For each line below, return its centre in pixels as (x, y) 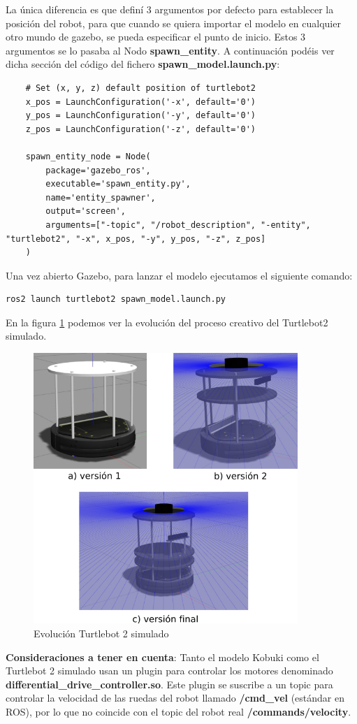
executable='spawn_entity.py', (118, 184)
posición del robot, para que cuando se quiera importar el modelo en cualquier (173, 23)
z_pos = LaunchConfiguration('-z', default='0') (140, 129)
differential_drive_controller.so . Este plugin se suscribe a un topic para (169, 684)
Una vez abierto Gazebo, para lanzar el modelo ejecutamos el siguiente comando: (179, 275)
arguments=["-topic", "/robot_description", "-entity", (178, 225)
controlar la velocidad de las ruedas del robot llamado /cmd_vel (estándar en (175, 698)
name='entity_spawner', (101, 197)
